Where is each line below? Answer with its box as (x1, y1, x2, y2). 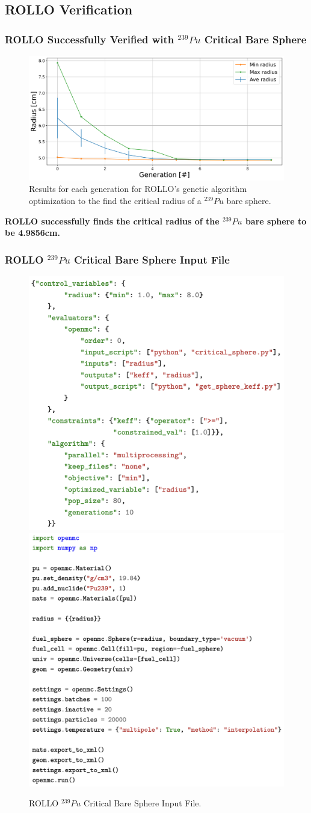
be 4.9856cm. (5, 226, 60, 239)
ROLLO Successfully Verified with (5, 31, 174, 46)
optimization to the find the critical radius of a (29, 194, 202, 206)
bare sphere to (245, 214, 307, 227)
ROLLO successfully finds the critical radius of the (5, 214, 220, 227)
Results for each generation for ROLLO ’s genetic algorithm (29, 182, 247, 195)
